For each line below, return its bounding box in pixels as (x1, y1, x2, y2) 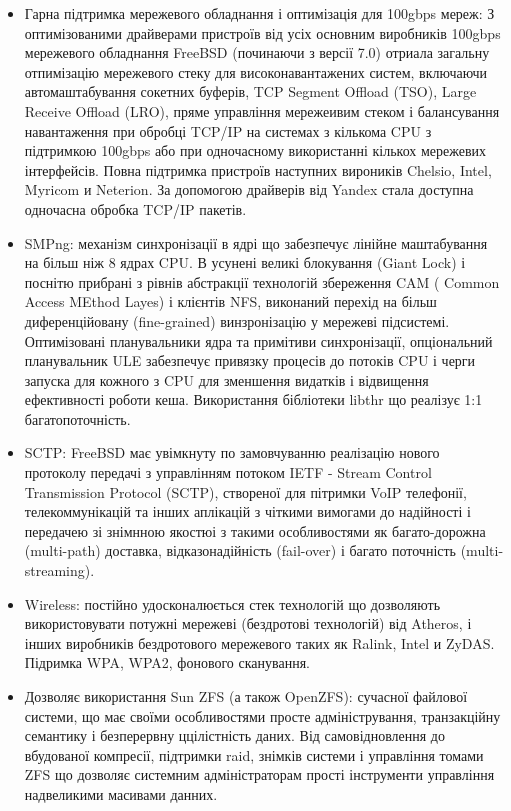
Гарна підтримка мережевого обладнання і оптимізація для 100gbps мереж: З (24, 3, 495, 23)
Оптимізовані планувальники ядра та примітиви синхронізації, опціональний (24, 330, 493, 351)
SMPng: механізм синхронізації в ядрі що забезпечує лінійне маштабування (24, 232, 488, 253)
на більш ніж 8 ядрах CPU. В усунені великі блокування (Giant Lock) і (24, 252, 466, 273)
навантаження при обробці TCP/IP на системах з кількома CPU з (24, 120, 432, 141)
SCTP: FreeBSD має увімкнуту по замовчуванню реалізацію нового (24, 442, 440, 463)
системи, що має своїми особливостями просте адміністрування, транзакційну (24, 705, 501, 726)
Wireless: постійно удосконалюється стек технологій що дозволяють (24, 593, 441, 614)
